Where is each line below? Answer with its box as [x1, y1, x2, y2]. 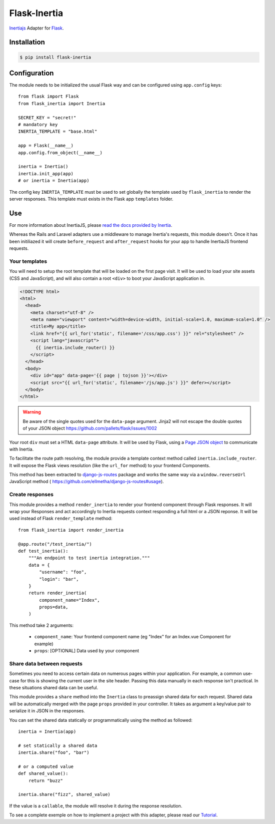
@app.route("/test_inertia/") [18, 541, 92, 547]
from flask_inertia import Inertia [18, 101, 105, 106]
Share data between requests [9, 660, 82, 667]
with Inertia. [9, 446, 34, 452]
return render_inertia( [28, 590, 87, 596]
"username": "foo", [39, 569, 87, 575]
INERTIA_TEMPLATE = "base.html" [18, 129, 97, 135]
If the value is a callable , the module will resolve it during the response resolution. [9, 802, 182, 808]
